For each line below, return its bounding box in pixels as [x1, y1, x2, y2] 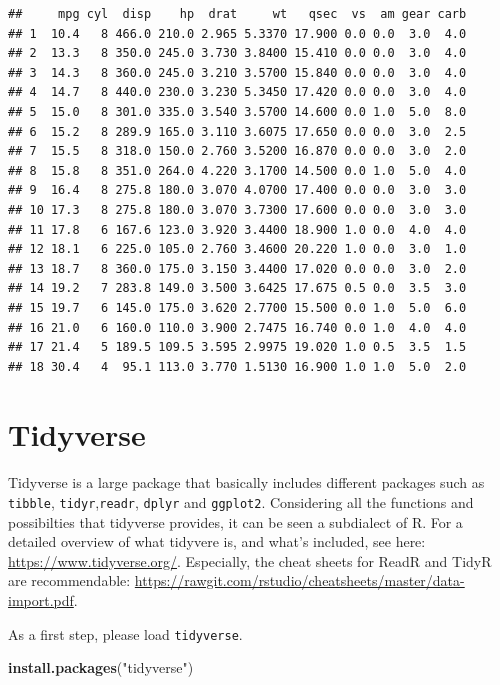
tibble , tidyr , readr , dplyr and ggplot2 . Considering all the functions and [8, 492, 474, 512]
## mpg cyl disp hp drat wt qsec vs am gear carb [8, 7, 467, 21]
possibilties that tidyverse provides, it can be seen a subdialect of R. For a [8, 511, 463, 532]
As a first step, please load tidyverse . [8, 623, 243, 644]
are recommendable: [8, 570, 131, 591]
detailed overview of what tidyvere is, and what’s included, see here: [8, 531, 426, 552]
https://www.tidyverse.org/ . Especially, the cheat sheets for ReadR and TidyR [8, 550, 492, 571]
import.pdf [8, 590, 74, 611]
